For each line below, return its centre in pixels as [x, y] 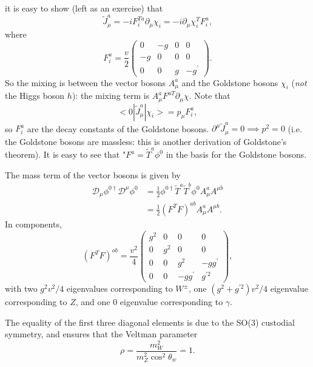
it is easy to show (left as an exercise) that [84, 8]
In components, [33, 224]
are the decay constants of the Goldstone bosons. [118, 128]
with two [21, 288]
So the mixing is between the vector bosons [86, 82]
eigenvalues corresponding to [119, 288]
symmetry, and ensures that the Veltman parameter [101, 334]
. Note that [210, 96]
